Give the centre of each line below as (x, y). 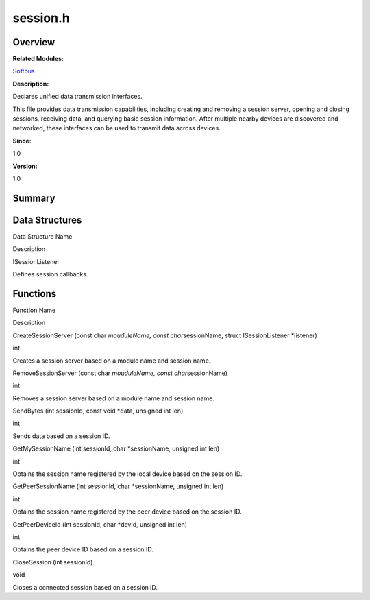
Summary (34, 198)
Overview (34, 42)
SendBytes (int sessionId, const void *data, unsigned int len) (98, 411)
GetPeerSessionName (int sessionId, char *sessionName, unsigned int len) (118, 486)
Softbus (24, 71)
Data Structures (47, 220)
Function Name (34, 310)
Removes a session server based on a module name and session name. (114, 398)
